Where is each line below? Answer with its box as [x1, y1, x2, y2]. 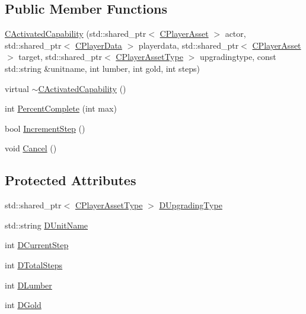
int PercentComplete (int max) [5, 102, 117, 115]
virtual [5, 82, 29, 94]
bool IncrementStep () [5, 122, 85, 134]
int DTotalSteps [5, 258, 63, 271]
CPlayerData [75, 39, 122, 51]
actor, [225, 27, 246, 40]
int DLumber [5, 278, 52, 291]
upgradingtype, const [199, 50, 276, 63]
